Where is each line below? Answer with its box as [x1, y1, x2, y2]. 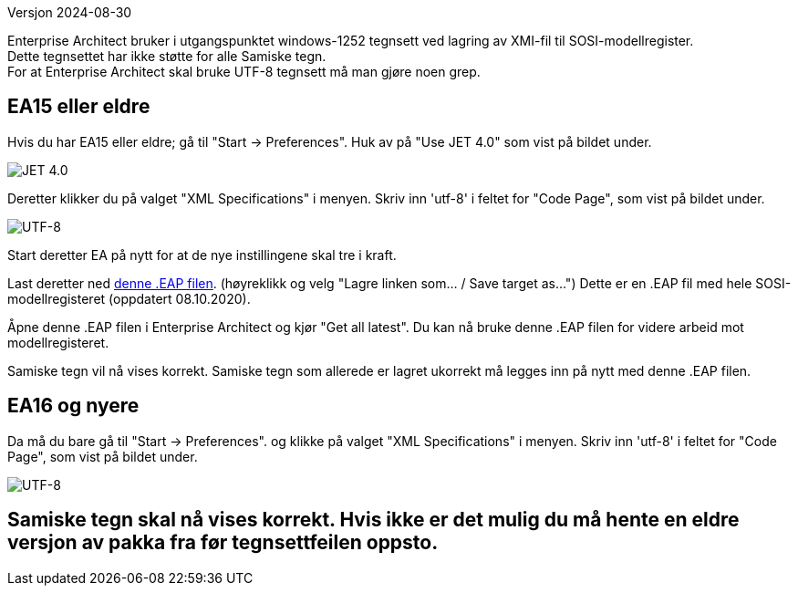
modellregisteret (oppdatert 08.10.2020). [7, 290, 251, 307]
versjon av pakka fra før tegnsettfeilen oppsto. [7, 531, 439, 555]
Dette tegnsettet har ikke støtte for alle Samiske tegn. [7, 48, 326, 64]
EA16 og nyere [7, 394, 140, 418]
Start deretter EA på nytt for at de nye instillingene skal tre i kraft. [7, 246, 397, 263]
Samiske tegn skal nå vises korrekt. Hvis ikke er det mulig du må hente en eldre [7, 508, 740, 532]
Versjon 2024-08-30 [7, 5, 132, 20]
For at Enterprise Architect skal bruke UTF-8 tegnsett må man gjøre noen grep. [7, 64, 481, 79]
